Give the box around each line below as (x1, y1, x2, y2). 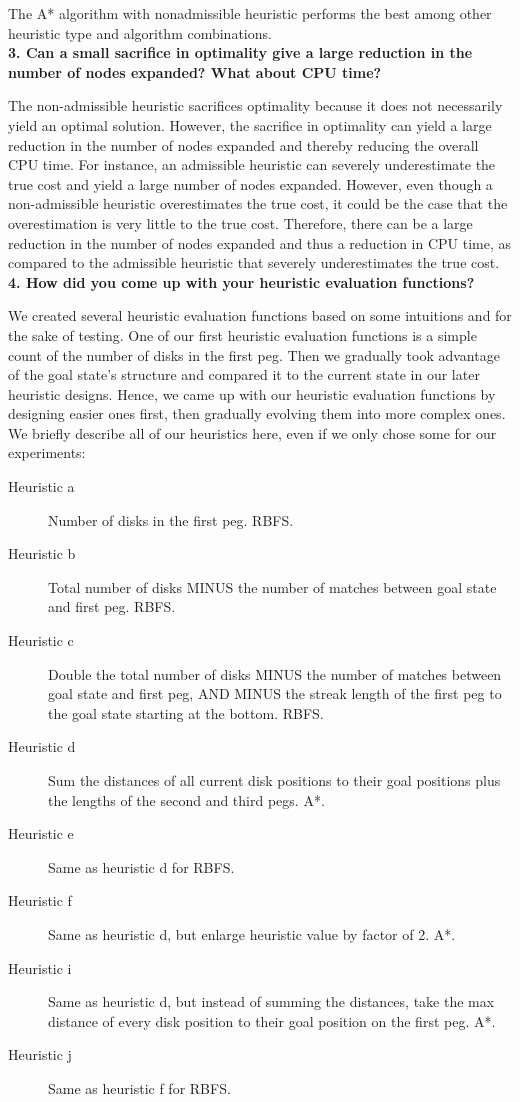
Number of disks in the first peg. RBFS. (48, 509, 294, 530)
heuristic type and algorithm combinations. (8, 22, 272, 43)
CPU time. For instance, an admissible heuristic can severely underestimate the (8, 154, 496, 175)
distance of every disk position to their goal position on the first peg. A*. (48, 1010, 496, 1031)
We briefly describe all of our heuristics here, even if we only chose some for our (8, 422, 497, 443)
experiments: (8, 442, 86, 463)
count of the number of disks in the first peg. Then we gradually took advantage (8, 344, 500, 365)
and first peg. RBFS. (48, 596, 176, 617)
